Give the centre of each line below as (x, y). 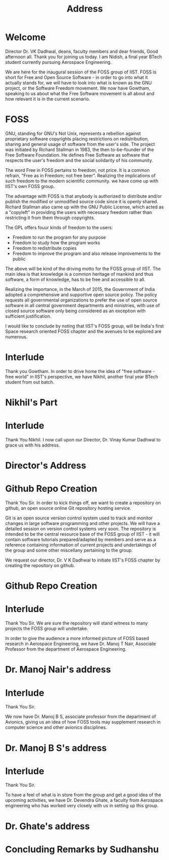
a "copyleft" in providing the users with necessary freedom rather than (79, 212)
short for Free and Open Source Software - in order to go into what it (76, 77)
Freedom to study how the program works (56, 242)
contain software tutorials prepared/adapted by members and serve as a (81, 540)
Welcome (25, 37)
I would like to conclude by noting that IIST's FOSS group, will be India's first (84, 326)
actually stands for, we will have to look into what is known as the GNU (79, 83)
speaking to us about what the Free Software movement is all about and (80, 93)
